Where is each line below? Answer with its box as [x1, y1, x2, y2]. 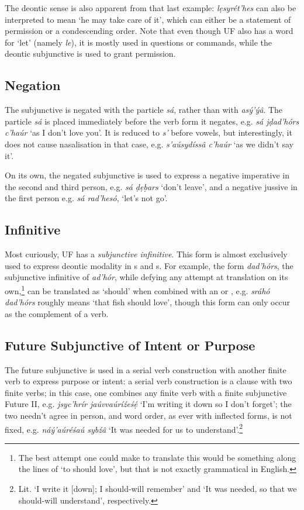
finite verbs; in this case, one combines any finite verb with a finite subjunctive [5, 386, 287, 398]
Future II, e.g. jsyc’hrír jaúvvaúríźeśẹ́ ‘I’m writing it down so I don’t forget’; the [5, 398, 292, 410]
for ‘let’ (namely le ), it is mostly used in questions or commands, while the [5, 36, 272, 48]
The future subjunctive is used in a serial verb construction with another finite [5, 363, 286, 375]
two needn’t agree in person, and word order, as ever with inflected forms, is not [5, 409, 292, 421]
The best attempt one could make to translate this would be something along [18, 451, 296, 463]
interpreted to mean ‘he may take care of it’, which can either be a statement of [5, 13, 291, 25]
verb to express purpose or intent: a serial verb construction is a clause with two [5, 375, 292, 387]
